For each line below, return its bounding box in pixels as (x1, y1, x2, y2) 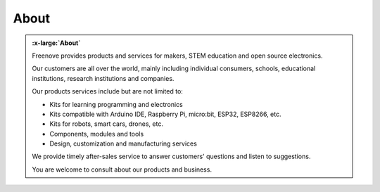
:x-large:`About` (32, 39, 81, 47)
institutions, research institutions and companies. (32, 74, 175, 82)
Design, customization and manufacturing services (49, 139, 197, 148)
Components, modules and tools (49, 129, 144, 138)
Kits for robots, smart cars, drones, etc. (49, 120, 163, 128)
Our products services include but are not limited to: (32, 87, 183, 96)
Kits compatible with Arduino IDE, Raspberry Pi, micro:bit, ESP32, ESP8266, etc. (49, 110, 281, 118)
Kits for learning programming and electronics (49, 100, 183, 108)
